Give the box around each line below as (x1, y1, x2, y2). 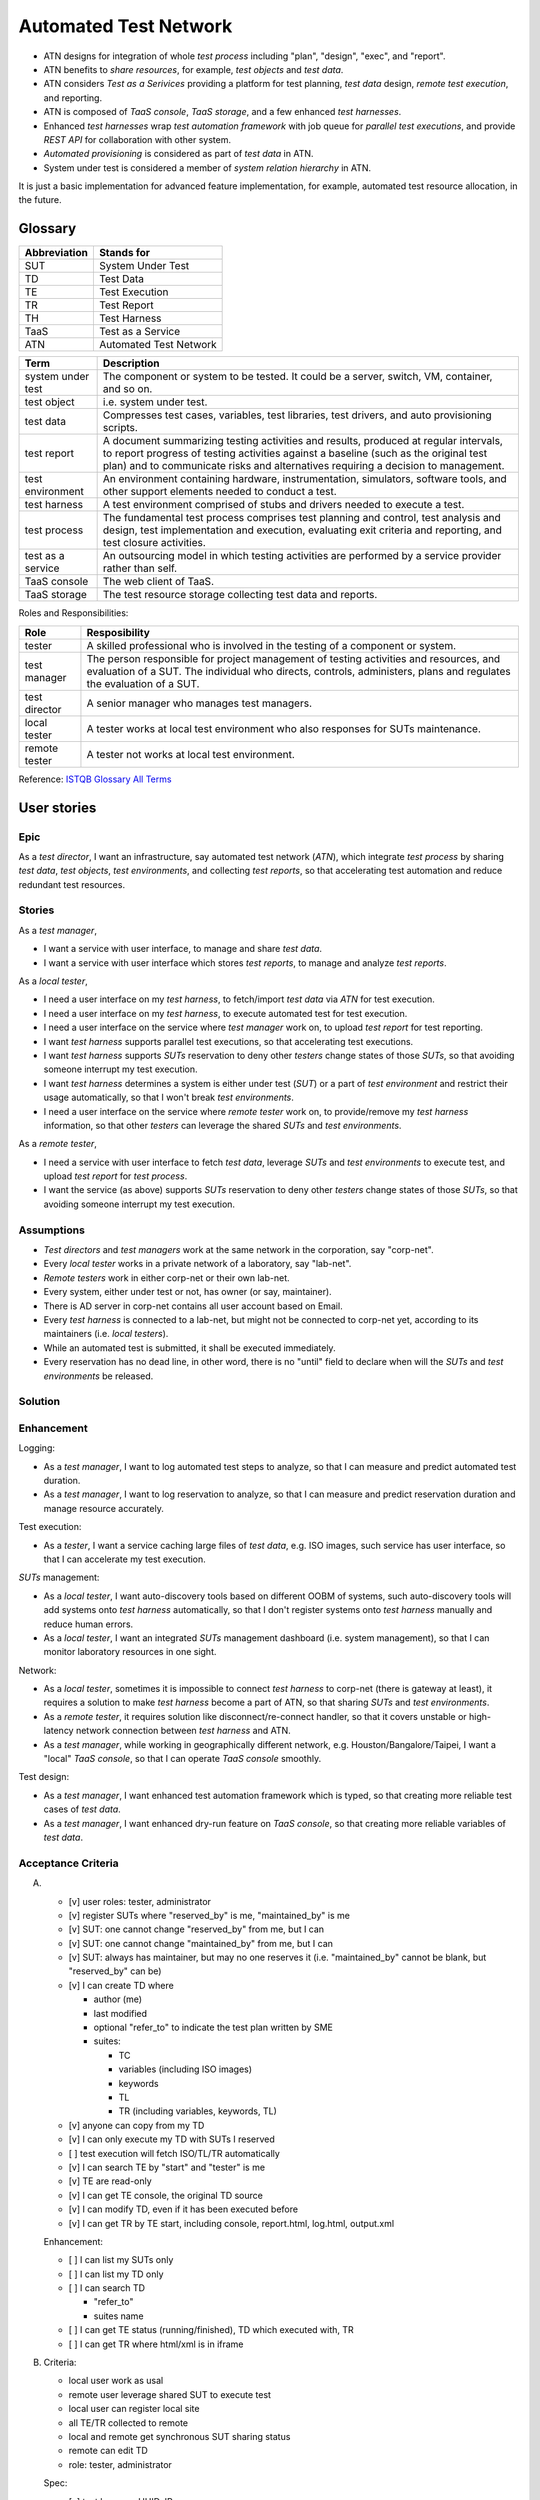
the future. (18, 194, 62, 206)
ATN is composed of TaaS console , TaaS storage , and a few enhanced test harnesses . (43, 106, 402, 118)
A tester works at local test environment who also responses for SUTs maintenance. (86, 721, 482, 735)
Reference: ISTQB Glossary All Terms (18, 773, 172, 785)
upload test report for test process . (43, 1170, 188, 1182)
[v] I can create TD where (68, 1979, 174, 1991)
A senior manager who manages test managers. (86, 696, 312, 710)
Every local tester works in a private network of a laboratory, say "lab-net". (43, 1258, 352, 1270)
